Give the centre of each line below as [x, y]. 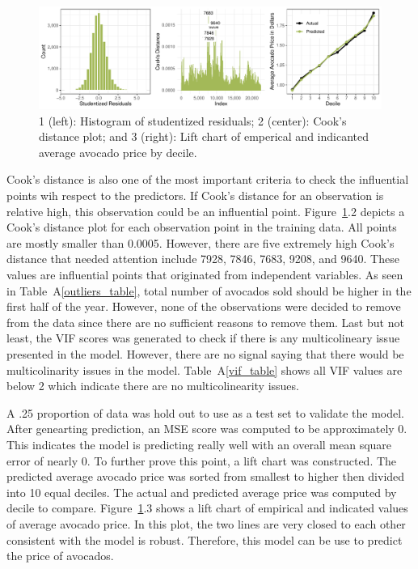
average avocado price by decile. [118, 152]
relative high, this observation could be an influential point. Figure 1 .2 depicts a [206, 211]
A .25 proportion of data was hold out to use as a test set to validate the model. [205, 412]
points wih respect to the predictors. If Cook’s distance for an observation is [195, 195]
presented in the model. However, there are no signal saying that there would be [205, 354]
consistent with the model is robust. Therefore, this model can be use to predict [205, 539]
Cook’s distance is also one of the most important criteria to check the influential [208, 179]
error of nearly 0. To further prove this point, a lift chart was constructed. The [202, 460]
